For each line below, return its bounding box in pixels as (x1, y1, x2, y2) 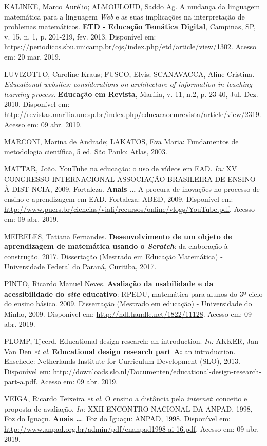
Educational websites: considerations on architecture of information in (4, 79, 224, 89)
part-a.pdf (4, 376, 36, 386)
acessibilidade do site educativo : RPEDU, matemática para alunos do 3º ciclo (4, 288, 263, 299)
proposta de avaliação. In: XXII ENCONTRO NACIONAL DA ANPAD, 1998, (4, 403, 253, 414)
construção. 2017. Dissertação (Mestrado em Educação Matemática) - (4, 251, 223, 262)
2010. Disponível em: (4, 99, 70, 109)
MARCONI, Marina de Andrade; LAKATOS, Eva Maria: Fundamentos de (4, 136, 239, 147)
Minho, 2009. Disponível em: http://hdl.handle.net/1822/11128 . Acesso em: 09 (4, 308, 252, 319)
